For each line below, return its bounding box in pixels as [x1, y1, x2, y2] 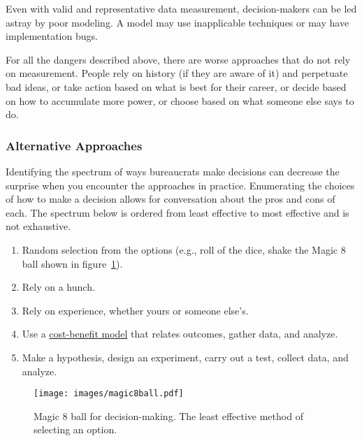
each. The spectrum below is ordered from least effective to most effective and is [6, 205, 349, 219]
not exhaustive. [6, 219, 71, 233]
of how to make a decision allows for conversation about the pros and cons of [6, 191, 335, 206]
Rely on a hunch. [22, 280, 95, 294]
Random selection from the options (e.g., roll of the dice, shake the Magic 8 [22, 242, 346, 256]
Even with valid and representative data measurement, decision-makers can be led [6, 1, 357, 15]
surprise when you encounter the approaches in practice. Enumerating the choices [6, 178, 355, 192]
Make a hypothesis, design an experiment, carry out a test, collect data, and [22, 349, 349, 364]
